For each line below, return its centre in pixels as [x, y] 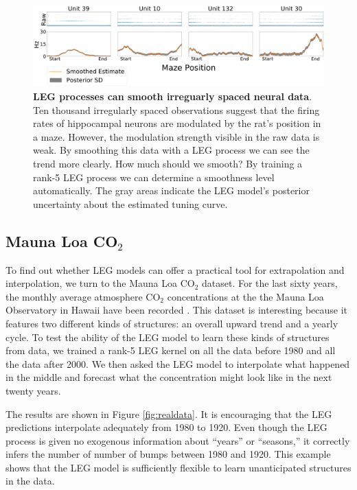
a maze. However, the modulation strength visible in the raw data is [176, 136]
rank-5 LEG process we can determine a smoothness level [154, 177]
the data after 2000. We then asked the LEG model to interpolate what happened [178, 363]
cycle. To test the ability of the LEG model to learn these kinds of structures [168, 337]
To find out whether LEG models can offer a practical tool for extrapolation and [175, 269]
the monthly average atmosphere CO [83, 296]
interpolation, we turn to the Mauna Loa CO [100, 283]
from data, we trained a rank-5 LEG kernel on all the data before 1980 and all [171, 350]
